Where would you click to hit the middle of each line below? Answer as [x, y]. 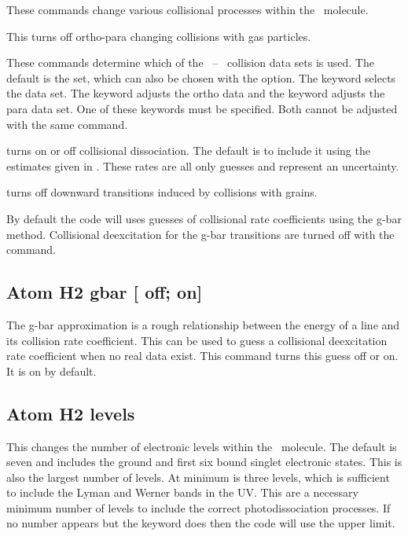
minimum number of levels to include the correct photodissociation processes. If [198, 507]
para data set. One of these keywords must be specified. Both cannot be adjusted [202, 108]
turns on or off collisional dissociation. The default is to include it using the [188, 151]
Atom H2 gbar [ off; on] [105, 292]
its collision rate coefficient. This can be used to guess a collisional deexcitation [197, 340]
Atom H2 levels [71, 413]
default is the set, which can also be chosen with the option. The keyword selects [201, 77]
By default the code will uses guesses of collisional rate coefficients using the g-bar [204, 218]
